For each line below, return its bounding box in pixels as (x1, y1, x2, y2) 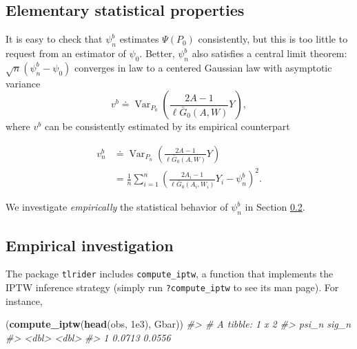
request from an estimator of (6, 46, 126, 60)
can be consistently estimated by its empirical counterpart (44, 119, 290, 134)
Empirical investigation (6, 234, 174, 255)
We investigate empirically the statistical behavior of (6, 200, 228, 214)
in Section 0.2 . (245, 200, 305, 214)
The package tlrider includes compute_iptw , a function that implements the (6, 266, 334, 281)
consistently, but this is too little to (198, 32, 348, 46)
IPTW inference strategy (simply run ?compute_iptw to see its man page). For (6, 279, 339, 294)
